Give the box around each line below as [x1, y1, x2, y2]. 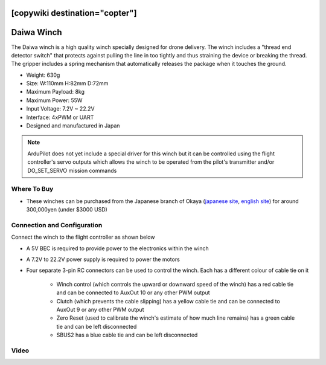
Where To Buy [11, 185, 54, 193]
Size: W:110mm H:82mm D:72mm [26, 80, 109, 87]
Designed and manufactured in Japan [26, 122, 120, 129]
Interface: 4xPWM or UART [26, 114, 94, 121]
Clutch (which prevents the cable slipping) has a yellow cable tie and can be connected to [56, 297, 280, 305]
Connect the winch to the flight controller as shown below [11, 233, 155, 241]
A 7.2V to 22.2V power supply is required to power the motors [26, 256, 181, 263]
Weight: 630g [26, 71, 60, 79]
